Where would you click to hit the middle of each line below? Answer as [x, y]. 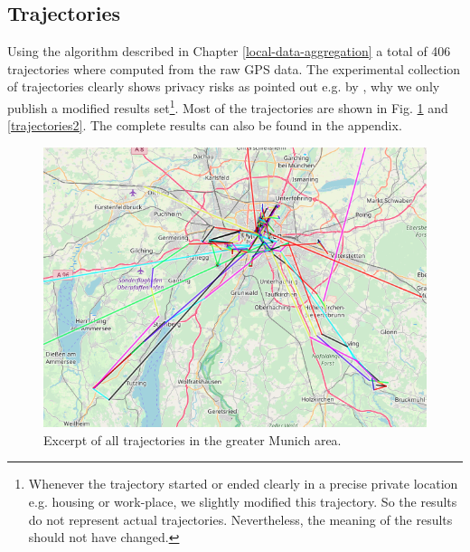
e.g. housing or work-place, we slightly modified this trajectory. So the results [243, 501]
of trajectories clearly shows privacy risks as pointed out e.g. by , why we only [224, 86]
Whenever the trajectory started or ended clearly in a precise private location [243, 484]
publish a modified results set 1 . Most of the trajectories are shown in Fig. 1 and [228, 106]
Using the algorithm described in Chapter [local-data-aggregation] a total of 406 [229, 51]
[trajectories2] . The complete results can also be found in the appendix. [205, 125]
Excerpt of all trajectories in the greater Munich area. [193, 439]
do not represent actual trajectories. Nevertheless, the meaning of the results [240, 519]
